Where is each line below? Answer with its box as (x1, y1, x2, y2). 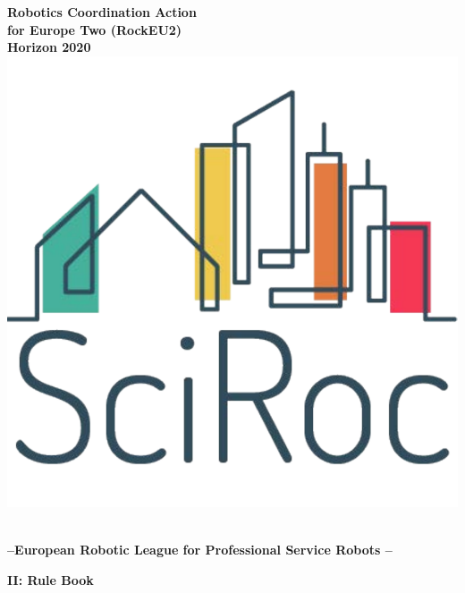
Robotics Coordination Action (7, 3, 197, 21)
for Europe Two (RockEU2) (7, 20, 182, 38)
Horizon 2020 (7, 38, 91, 56)
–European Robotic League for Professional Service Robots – (7, 539, 393, 558)
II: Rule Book (7, 570, 94, 589)
